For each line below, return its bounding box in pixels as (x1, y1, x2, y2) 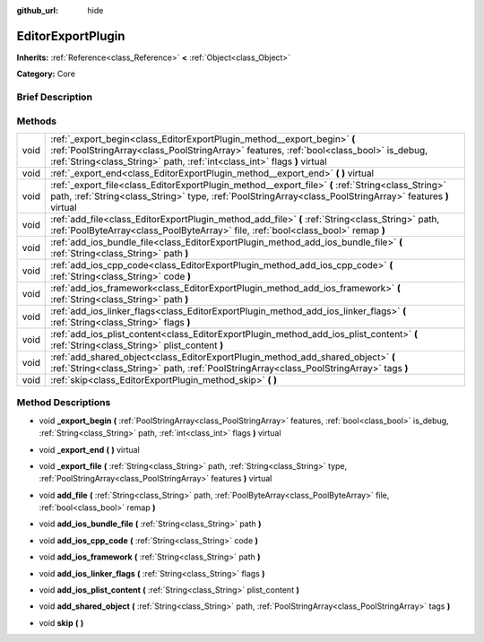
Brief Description (16, 91, 93, 103)
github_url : (16, 5, 58, 15)
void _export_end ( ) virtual (39, 444, 141, 455)
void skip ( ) (39, 617, 84, 628)
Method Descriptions (16, 396, 111, 409)
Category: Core (16, 68, 76, 80)
